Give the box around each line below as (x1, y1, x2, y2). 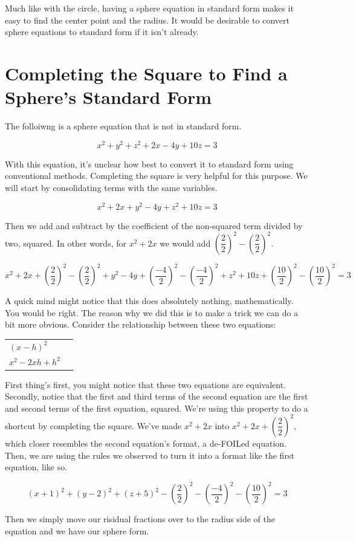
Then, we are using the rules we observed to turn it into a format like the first (5, 449, 294, 461)
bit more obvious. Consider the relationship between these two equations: (5, 318, 276, 331)
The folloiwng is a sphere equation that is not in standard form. (5, 120, 242, 132)
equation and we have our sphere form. (5, 524, 149, 537)
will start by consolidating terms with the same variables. (5, 181, 218, 193)
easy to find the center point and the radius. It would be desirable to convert (5, 13, 290, 26)
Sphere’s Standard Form (5, 85, 212, 109)
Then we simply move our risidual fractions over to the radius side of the (5, 513, 276, 525)
